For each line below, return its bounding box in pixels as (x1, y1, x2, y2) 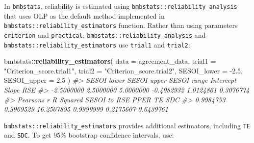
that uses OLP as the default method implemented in (4, 10, 165, 21)
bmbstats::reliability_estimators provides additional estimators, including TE (4, 120, 250, 130)
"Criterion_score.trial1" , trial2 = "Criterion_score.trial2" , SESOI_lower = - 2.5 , (4, 65, 243, 75)
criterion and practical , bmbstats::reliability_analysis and (4, 29, 206, 40)
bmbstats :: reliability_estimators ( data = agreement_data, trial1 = (4, 56, 216, 66)
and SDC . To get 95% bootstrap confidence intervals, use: (4, 130, 174, 140)
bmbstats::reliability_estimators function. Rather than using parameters (4, 20, 238, 30)
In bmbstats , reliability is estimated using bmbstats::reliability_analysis (4, 1, 237, 11)
